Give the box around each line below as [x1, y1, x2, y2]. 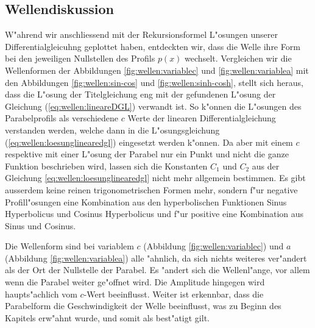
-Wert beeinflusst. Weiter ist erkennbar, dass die [83, 287, 264, 300]
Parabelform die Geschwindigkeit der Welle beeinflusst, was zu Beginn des [5, 299, 281, 312]
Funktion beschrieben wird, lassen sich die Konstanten [5, 159, 208, 172]
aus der [252, 159, 280, 172]
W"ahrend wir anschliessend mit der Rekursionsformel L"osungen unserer [5, 28, 278, 41]
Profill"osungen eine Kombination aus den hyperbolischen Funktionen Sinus [5, 195, 287, 208]
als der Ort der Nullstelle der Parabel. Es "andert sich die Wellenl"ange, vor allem [5, 263, 310, 276]
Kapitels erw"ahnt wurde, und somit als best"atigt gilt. [5, 311, 210, 324]
